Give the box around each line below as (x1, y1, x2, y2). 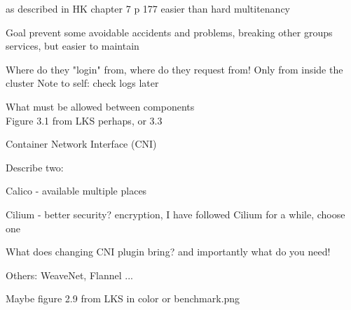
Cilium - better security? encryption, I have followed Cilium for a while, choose (6, 206, 345, 221)
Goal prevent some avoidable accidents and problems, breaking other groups (6, 24, 333, 39)
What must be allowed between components (6, 99, 195, 113)
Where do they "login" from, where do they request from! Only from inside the (6, 62, 343, 76)
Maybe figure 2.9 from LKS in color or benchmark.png (6, 291, 240, 306)
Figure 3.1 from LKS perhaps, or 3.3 (6, 113, 163, 127)
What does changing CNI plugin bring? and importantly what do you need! (6, 244, 331, 259)
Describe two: (6, 160, 64, 174)
